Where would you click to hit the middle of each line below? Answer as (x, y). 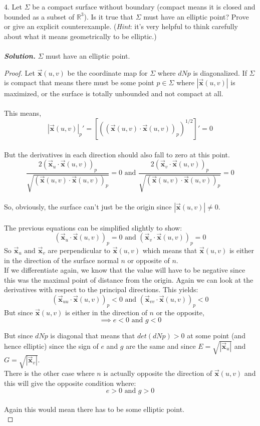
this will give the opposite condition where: (70, 383)
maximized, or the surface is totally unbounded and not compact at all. (114, 93)
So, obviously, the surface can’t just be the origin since (88, 206)
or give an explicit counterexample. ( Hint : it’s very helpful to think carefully (121, 26)
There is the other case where (49, 373)
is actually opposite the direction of (158, 373)
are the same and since (161, 346)
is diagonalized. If (220, 72)
